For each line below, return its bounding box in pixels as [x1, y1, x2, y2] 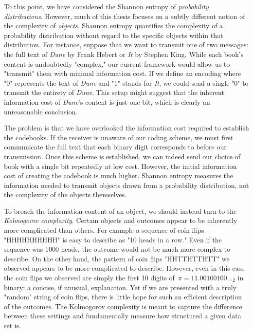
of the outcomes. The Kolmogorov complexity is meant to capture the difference [4, 301, 242, 311]
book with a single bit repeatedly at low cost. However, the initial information [4, 161, 237, 171]
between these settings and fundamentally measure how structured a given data [4, 311, 241, 321]
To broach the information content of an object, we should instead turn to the [4, 205, 237, 216]
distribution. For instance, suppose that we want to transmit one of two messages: [4, 39, 249, 50]
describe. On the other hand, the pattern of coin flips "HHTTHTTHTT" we [4, 253, 230, 263]
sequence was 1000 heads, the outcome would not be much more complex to [4, 244, 230, 254]
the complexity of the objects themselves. [4, 189, 127, 200]
